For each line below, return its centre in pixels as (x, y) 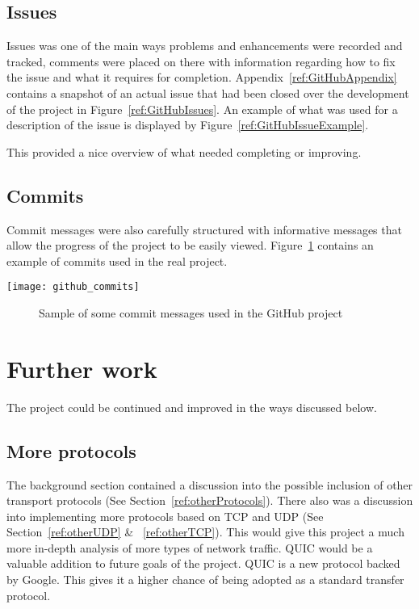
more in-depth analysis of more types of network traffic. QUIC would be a (190, 547)
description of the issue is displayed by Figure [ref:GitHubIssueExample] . (188, 125)
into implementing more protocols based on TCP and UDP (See (165, 516)
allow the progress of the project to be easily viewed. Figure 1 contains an (190, 245)
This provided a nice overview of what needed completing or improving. (184, 151)
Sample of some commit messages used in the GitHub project (191, 313)
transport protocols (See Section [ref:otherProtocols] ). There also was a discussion (210, 500)
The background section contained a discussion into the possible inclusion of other (210, 484)
